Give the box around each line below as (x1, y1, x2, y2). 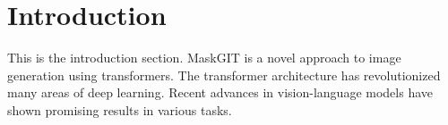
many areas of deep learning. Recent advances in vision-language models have (7, 83, 433, 102)
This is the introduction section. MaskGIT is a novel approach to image (7, 48, 401, 67)
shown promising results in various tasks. (7, 100, 232, 119)
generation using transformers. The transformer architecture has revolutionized (7, 65, 441, 84)
